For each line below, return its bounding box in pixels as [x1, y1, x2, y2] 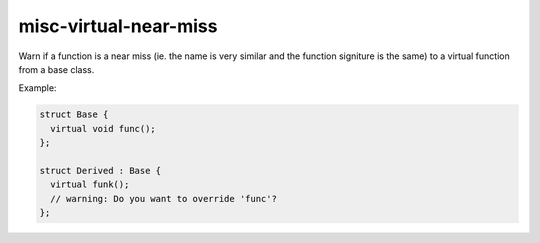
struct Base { [39, 109, 109, 120]
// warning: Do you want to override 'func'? [50, 193, 277, 204]
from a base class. [18, 63, 95, 75]
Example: [18, 82, 57, 94]
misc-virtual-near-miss [18, 15, 218, 37]
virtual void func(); [50, 123, 157, 134]
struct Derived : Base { [39, 165, 162, 176]
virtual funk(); [50, 179, 130, 190]
